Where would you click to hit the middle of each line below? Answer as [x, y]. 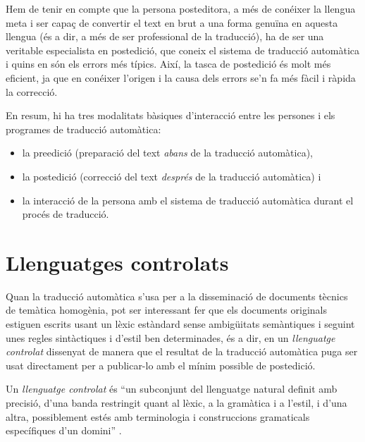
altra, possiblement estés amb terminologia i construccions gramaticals [158, 416]
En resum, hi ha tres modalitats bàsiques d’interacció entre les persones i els [171, 115]
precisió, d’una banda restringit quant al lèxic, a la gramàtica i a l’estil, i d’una [177, 403]
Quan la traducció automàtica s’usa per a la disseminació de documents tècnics [177, 296]
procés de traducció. [66, 214]
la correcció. [32, 91]
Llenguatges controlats [117, 262]
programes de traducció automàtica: [83, 129]
